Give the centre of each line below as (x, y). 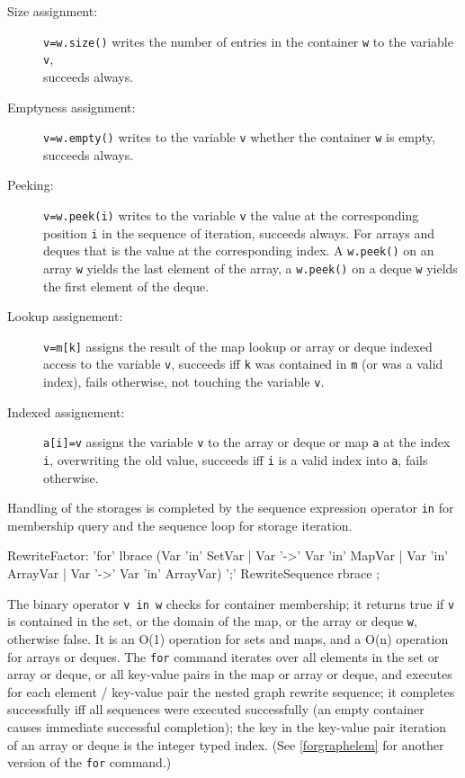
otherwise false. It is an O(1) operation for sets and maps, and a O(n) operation (228, 638)
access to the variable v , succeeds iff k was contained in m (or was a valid (243, 364)
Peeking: (31, 185)
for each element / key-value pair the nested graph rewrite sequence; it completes (231, 691)
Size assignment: (53, 11)
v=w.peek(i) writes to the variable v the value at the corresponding (231, 215)
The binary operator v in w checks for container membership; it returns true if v (231, 603)
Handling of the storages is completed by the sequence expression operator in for (231, 508)
